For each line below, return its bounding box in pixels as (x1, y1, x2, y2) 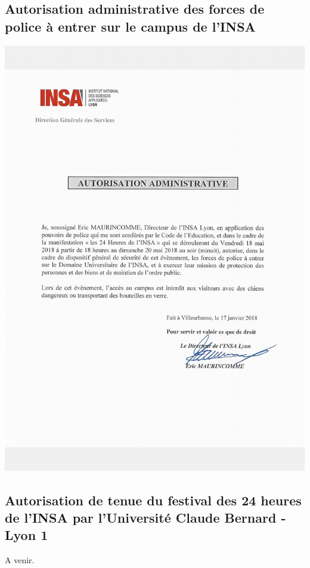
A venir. (5, 554, 35, 566)
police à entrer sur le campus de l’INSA (5, 17, 256, 35)
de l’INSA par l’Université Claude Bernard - (5, 508, 286, 527)
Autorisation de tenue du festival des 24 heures (5, 490, 302, 509)
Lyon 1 (5, 526, 48, 544)
